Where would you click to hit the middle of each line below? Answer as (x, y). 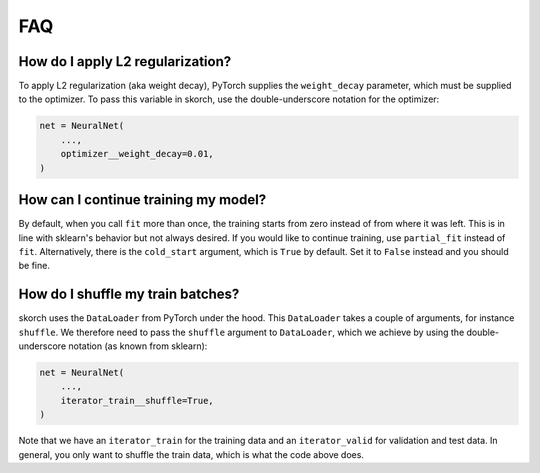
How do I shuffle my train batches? (129, 294)
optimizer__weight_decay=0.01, (137, 154)
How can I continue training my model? (142, 200)
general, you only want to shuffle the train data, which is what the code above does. (191, 454)
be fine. (34, 266)
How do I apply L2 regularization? (125, 61)
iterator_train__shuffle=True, (137, 400)
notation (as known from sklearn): (138, 346)
